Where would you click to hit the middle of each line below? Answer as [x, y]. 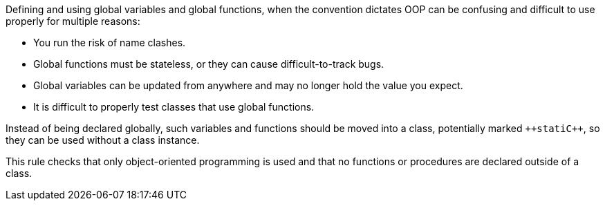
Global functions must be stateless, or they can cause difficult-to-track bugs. [209, 64]
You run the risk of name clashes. [110, 43]
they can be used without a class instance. [103, 140]
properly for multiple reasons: [73, 21]
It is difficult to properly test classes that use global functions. [174, 107]
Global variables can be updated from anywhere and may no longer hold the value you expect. [248, 85]
